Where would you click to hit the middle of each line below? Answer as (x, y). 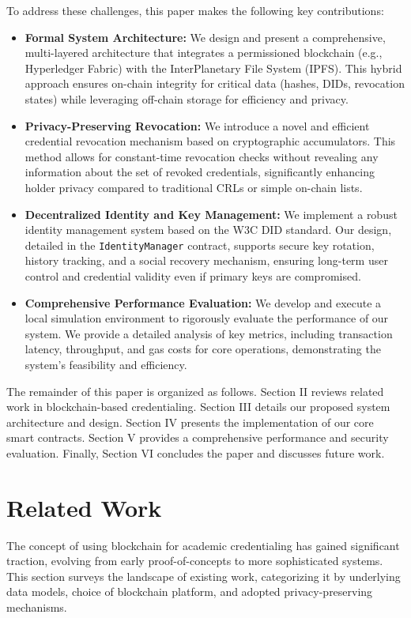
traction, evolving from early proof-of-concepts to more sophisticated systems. (195, 561)
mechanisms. (37, 607)
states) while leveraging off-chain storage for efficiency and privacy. (187, 98)
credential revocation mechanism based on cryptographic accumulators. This (210, 141)
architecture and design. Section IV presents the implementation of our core (190, 422)
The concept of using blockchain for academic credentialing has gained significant (203, 545)
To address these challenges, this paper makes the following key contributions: (195, 10)
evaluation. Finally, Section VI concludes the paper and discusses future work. (196, 452)
